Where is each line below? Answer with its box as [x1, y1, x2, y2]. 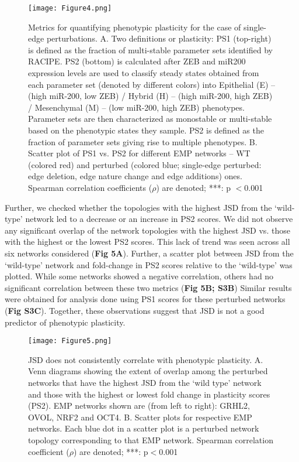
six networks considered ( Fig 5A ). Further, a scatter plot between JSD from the [5, 247, 294, 259]
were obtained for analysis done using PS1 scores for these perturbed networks [5, 293, 286, 305]
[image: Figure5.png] [28, 337, 112, 345]
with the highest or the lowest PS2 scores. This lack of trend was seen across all [5, 235, 290, 248]
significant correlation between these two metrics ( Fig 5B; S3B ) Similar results [5, 281, 292, 293]
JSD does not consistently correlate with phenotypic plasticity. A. [28, 353, 263, 365]
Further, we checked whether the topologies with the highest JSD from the [5, 201, 272, 213]
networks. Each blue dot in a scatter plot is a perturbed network [28, 422, 259, 434]
